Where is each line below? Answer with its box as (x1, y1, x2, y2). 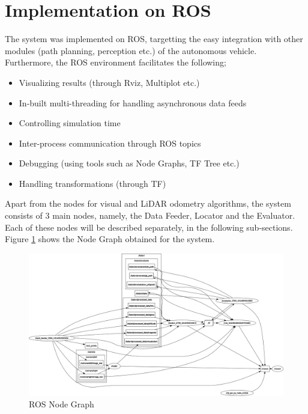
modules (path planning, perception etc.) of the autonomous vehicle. (5, 44, 257, 56)
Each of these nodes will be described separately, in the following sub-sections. (5, 221, 293, 233)
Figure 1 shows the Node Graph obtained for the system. (5, 233, 215, 245)
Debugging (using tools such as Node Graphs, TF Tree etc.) (19, 157, 240, 169)
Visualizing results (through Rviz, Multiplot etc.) (19, 76, 200, 88)
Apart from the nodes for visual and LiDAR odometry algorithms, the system (5, 197, 291, 210)
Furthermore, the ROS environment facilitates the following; (5, 56, 226, 68)
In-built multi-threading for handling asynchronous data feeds (19, 96, 247, 109)
